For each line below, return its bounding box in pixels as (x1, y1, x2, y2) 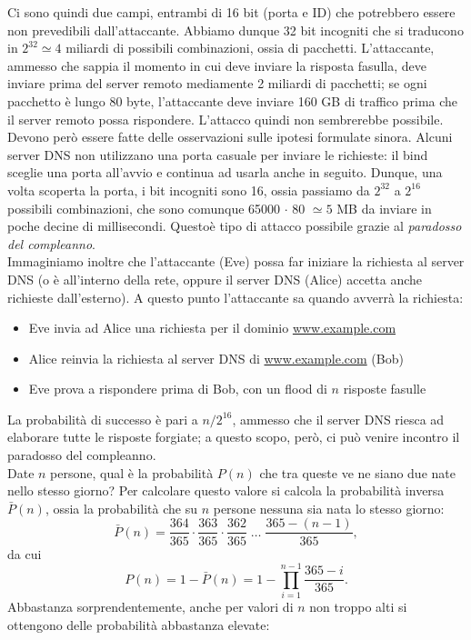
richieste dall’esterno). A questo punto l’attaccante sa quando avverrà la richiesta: (7, 287, 464, 306)
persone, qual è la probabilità (50, 463, 214, 482)
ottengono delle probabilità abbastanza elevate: (7, 615, 270, 634)
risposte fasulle (343, 379, 426, 398)
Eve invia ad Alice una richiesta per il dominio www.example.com (28, 318, 396, 337)
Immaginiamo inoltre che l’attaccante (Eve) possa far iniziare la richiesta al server (7, 252, 465, 271)
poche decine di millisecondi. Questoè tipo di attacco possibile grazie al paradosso (7, 216, 462, 235)
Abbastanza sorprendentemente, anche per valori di (7, 597, 294, 616)
